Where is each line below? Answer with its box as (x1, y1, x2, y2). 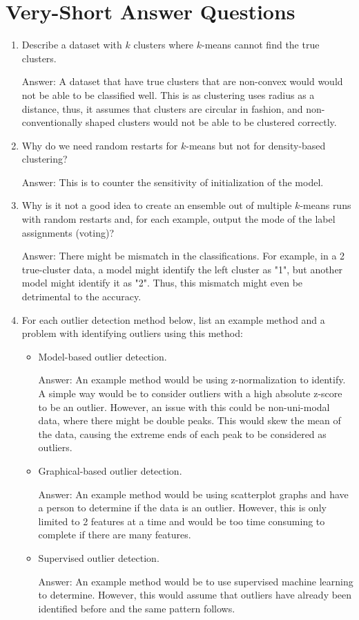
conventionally (21, 115, 83, 129)
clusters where (133, 37, 194, 52)
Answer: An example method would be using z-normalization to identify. (38, 372, 346, 387)
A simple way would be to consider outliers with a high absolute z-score (38, 386, 342, 400)
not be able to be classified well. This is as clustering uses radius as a (21, 87, 315, 102)
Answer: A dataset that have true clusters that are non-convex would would (21, 74, 343, 89)
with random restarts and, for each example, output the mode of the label (21, 212, 336, 226)
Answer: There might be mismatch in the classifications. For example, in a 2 (21, 248, 345, 263)
